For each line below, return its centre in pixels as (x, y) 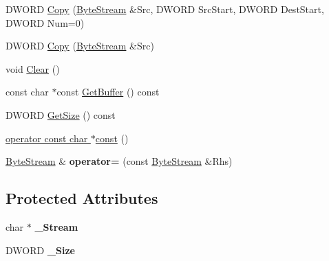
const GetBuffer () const (108, 92)
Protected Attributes (82, 198)
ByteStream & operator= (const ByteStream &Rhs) (119, 161)
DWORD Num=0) (45, 22)
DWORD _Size (40, 250)
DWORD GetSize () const (61, 114)
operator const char (47, 138)
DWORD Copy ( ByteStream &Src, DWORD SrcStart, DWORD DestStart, (165, 9)
